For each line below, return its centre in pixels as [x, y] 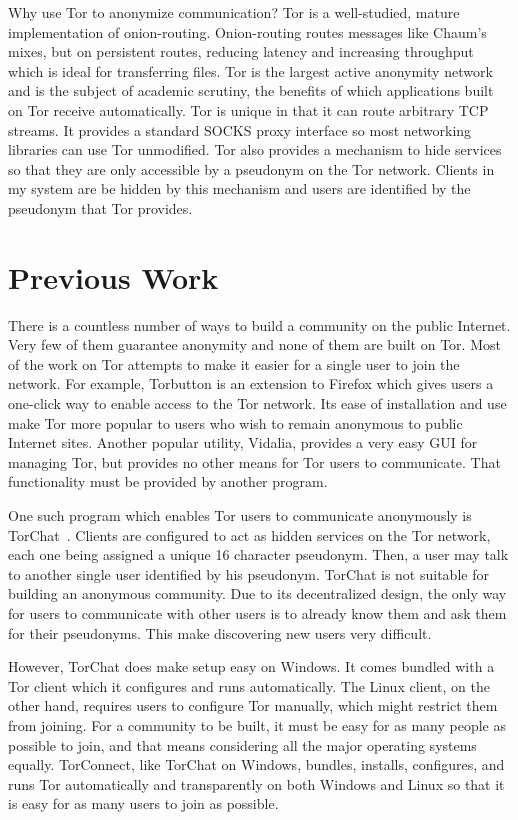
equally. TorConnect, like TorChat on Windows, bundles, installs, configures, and [256, 764]
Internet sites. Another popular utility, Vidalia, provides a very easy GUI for [243, 442]
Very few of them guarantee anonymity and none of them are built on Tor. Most [254, 344]
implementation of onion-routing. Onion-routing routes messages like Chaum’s [247, 31]
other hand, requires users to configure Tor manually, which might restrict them [253, 705]
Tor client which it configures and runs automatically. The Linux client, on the [249, 685]
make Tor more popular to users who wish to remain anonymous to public [235, 422]
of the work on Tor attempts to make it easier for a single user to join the [234, 363]
